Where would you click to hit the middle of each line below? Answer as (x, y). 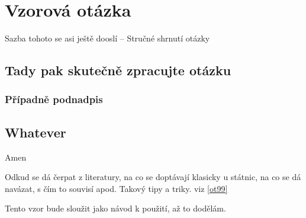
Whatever (36, 132)
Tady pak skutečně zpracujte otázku (118, 70)
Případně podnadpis (54, 99)
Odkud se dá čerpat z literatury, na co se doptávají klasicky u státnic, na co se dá (153, 177)
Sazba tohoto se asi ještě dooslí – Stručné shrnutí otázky (107, 38)
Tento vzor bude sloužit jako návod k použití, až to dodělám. (115, 208)
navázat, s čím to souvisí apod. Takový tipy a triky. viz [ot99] (116, 188)
